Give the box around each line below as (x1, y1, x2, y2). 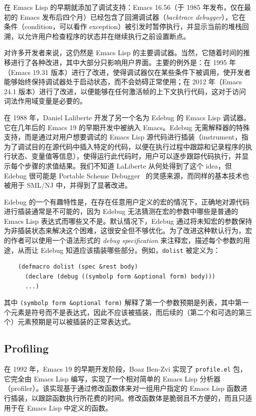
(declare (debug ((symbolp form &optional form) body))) (25, 273, 216, 280)
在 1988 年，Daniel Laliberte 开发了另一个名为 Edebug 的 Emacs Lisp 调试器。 (4, 112, 251, 122)
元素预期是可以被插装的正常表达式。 (17, 316, 135, 327)
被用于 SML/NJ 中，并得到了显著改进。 (4, 180, 132, 190)
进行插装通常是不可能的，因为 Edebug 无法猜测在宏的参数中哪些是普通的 (4, 206, 238, 216)
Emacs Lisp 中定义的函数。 (27, 402, 112, 413)
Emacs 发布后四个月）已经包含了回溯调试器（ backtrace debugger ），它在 (20, 11, 246, 22)
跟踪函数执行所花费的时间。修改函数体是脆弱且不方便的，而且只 (38, 392, 245, 403)
